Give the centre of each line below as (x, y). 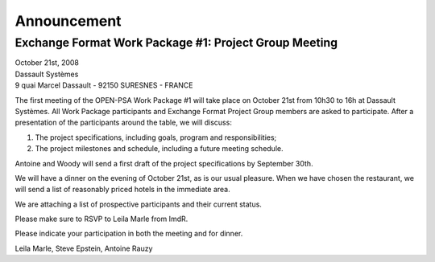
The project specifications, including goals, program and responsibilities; (156, 137)
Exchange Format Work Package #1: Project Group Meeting (176, 43)
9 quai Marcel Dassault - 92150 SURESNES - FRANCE (104, 85)
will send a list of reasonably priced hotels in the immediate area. (122, 190)
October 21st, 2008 (47, 63)
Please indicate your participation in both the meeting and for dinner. (129, 234)
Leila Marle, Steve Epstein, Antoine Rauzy (84, 248)
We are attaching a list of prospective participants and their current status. (138, 204)
